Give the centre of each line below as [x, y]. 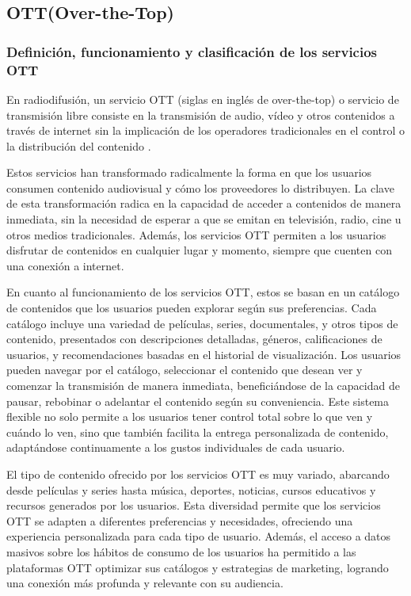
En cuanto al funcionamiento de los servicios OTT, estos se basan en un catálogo [203, 292]
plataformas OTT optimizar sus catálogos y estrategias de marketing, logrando [198, 567]
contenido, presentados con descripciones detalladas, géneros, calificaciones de [194, 339]
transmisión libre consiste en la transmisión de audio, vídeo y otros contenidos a [201, 115]
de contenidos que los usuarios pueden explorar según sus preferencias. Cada [192, 308]
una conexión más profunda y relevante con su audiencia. [145, 583]
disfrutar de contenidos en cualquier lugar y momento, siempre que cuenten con [199, 250]
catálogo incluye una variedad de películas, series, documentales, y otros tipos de [202, 323]
